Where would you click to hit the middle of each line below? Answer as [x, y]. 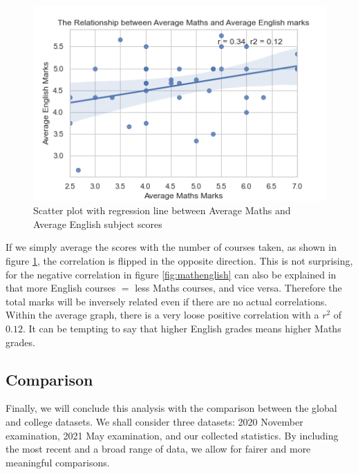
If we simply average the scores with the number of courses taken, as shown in [171, 247]
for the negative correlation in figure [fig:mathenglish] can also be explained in [171, 274]
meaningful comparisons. [58, 462]
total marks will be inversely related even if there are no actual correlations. [167, 301]
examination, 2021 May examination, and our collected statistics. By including [172, 435]
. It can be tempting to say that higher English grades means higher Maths [182, 328]
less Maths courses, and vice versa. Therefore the [238, 288]
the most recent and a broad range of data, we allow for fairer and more [158, 449]
